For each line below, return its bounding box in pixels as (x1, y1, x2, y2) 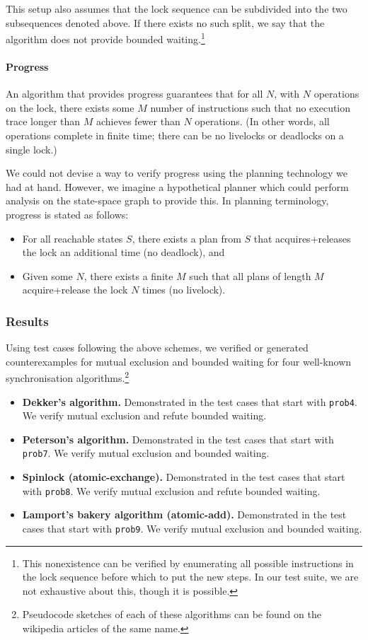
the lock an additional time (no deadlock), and (22, 245, 225, 260)
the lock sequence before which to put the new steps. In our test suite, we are (22, 569, 359, 584)
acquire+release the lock (22, 282, 128, 297)
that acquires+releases (253, 231, 351, 245)
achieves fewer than (96, 114, 180, 129)
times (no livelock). (142, 282, 226, 297)
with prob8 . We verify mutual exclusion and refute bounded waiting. (22, 483, 321, 498)
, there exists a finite (84, 268, 173, 283)
